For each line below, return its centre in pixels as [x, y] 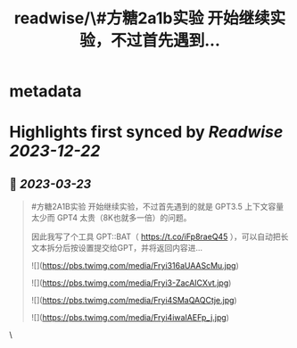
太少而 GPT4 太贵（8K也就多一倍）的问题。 [111, 218]
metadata [45, 91]
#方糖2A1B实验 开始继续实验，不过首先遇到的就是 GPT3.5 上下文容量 [157, 207]
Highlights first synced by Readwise [146, 133]
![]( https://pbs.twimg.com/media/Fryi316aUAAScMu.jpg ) [135, 266]
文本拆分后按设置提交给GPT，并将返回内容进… [117, 248]
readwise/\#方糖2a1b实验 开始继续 [142, 18]
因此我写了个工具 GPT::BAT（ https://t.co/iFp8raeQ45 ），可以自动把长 [160, 236]
